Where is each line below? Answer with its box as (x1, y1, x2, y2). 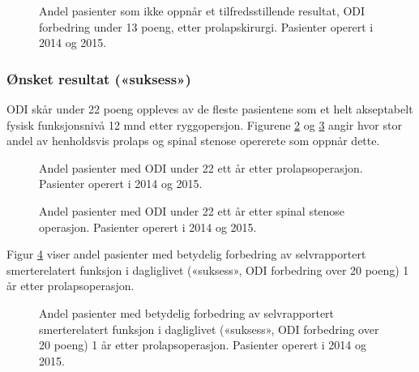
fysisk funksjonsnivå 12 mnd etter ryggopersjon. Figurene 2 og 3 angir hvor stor (6, 116, 402, 133)
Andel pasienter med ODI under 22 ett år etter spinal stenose (39, 202, 345, 219)
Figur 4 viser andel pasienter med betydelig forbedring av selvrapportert (6, 246, 366, 263)
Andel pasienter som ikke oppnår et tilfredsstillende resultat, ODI (39, 2, 366, 19)
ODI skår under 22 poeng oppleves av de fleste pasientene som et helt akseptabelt (6, 100, 413, 117)
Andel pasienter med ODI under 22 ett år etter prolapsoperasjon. (39, 159, 363, 176)
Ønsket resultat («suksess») (6, 68, 191, 88)
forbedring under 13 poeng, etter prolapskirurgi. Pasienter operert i (39, 18, 374, 35)
